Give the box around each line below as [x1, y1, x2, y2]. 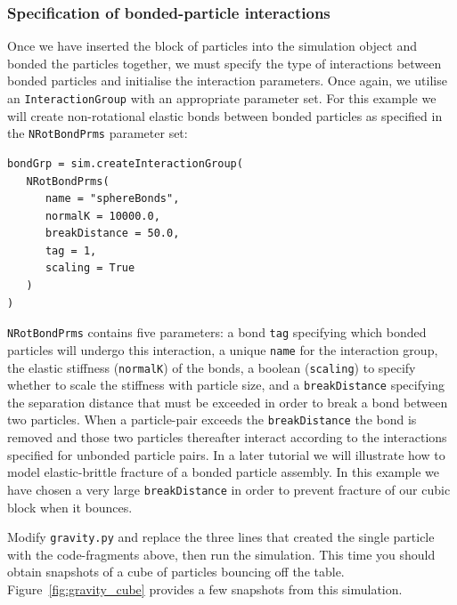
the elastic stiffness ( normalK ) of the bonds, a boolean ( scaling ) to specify [7, 358, 416, 376]
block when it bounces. [7, 497, 133, 516]
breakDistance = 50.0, [45, 227, 180, 240]
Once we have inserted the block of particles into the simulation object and [7, 36, 417, 55]
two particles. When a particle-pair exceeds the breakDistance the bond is [7, 410, 417, 429]
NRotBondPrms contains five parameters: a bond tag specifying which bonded [7, 323, 427, 342]
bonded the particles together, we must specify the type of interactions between [7, 53, 442, 72]
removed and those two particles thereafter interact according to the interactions [7, 428, 447, 447]
